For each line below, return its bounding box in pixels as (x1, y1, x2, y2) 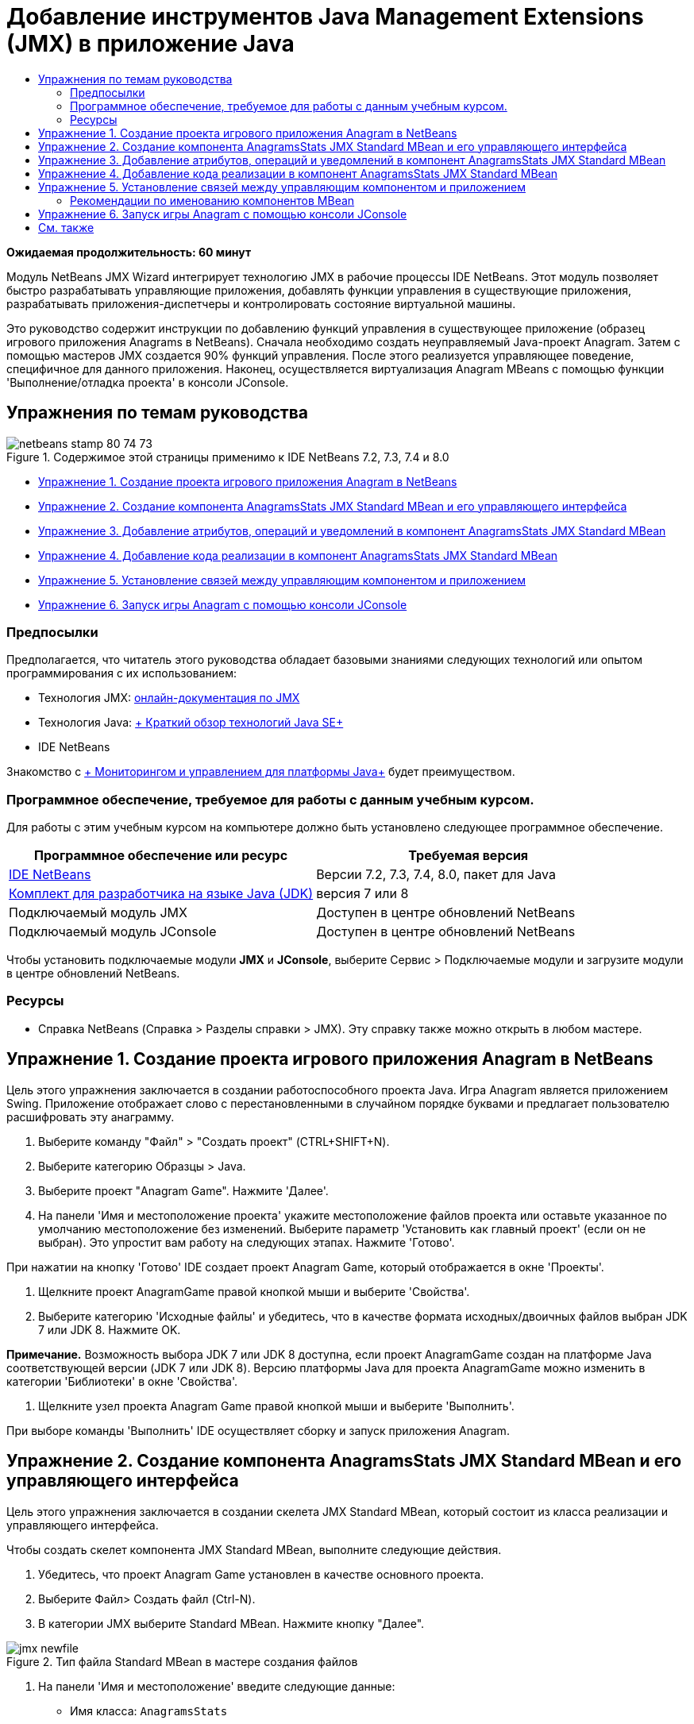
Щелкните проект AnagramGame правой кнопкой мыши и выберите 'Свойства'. (38, 1284, 470, 1298)
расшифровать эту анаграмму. (6, 1109, 175, 1124)
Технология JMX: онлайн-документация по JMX (38, 691, 300, 705)
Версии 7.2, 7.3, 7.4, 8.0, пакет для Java (316, 866, 556, 883)
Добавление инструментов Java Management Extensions (6, 3, 644, 30)
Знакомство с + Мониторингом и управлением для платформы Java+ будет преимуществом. (6, 765, 515, 779)
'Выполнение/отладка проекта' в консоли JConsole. (6, 375, 289, 389)
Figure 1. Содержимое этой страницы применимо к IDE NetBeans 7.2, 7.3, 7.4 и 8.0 (6, 449, 449, 464)
